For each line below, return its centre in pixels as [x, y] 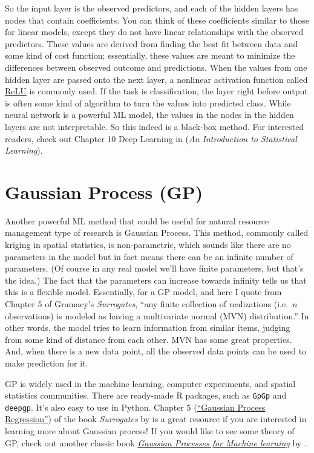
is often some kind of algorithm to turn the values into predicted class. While [148, 103]
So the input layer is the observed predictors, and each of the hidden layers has [152, 8]
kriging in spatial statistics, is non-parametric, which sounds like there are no [148, 245]
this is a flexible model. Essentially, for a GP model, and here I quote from [143, 292]
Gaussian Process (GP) [104, 191]
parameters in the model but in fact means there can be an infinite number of [149, 256]
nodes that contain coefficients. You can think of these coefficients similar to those [157, 20]
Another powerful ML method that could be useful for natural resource [137, 220]
